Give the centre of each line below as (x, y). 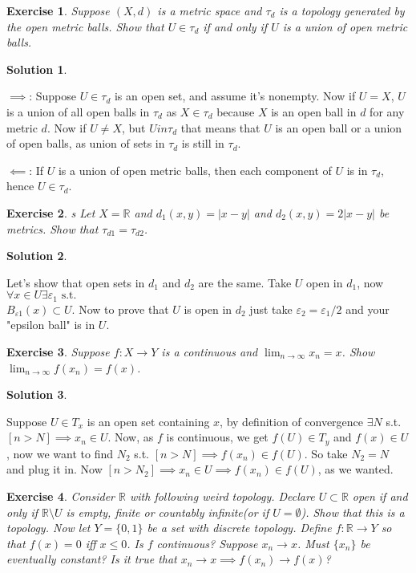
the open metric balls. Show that (85, 26)
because (236, 111)
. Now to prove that (120, 309)
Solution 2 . (37, 256)
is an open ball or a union (339, 127)
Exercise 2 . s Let (51, 212)
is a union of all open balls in (78, 111)
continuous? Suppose (207, 543)
